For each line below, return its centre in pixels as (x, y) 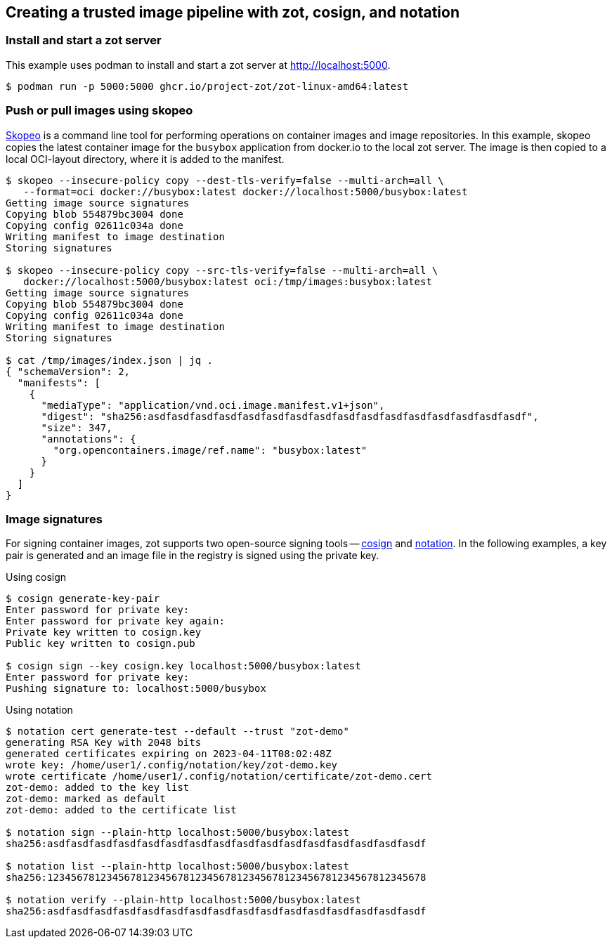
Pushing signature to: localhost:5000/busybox (136, 689)
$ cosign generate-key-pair (83, 599)
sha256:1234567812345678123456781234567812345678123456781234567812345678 (216, 878)
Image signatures (54, 519)
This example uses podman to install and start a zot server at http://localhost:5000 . (198, 65)
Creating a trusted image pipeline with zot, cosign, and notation (233, 12)
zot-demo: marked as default (86, 799)
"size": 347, (77, 427)
